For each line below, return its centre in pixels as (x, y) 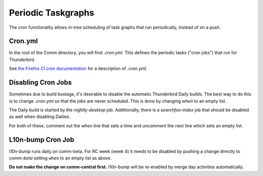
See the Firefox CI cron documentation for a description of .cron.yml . (78, 69)
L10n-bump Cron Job (42, 140)
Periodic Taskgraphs (52, 13)
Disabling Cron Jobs (40, 83)
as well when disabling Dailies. (40, 117)
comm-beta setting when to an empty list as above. (60, 158)
